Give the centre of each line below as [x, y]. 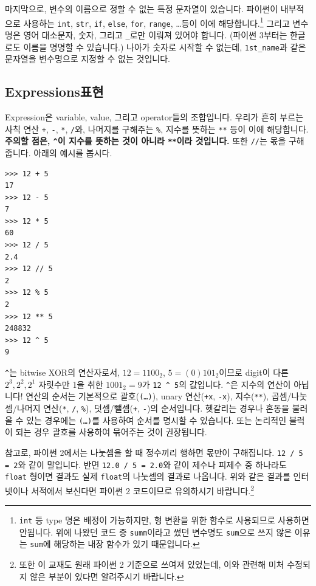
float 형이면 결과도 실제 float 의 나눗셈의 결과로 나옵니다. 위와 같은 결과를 [148, 476]
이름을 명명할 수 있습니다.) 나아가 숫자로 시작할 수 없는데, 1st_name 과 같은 [165, 47]
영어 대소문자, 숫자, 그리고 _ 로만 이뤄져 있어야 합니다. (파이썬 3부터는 [155, 34]
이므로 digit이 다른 [254, 372]
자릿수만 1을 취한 [71, 384]
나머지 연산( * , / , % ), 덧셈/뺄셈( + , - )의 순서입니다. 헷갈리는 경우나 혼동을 [153, 408]
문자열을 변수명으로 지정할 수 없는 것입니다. [88, 59]
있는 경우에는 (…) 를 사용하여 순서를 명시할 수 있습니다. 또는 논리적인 [156, 420]
